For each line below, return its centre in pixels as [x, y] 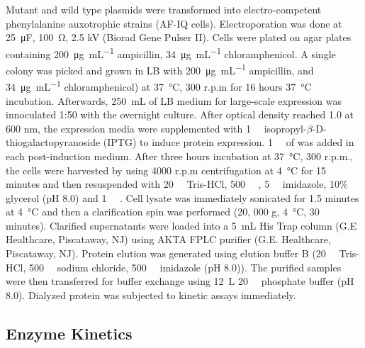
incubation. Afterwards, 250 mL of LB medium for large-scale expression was [174, 100]
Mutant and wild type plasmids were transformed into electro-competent [164, 9]
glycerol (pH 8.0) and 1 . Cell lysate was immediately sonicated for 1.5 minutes [182, 197]
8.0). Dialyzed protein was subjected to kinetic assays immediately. [151, 294]
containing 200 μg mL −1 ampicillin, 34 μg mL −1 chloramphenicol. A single [171, 52]
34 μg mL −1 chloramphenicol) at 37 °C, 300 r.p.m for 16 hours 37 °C [159, 85]
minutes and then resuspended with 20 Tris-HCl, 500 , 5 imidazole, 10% [177, 184]
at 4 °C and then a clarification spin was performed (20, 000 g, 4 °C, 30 [163, 212]
